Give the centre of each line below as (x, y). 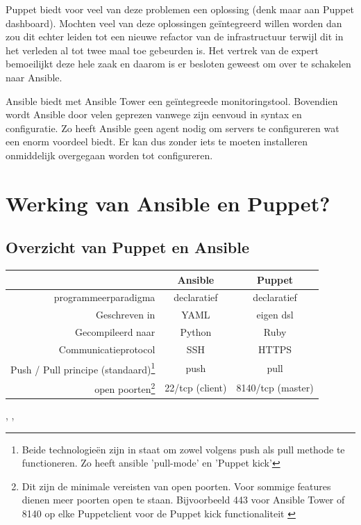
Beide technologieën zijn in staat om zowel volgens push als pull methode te (183, 449)
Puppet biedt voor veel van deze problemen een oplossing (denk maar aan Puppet (180, 9)
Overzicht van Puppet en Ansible (128, 247)
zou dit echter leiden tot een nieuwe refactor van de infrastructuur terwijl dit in (175, 37)
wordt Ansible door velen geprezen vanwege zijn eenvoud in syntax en (154, 114)
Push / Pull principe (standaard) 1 (83, 368)
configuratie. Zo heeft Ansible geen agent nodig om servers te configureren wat (173, 128)
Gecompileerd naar (115, 332)
